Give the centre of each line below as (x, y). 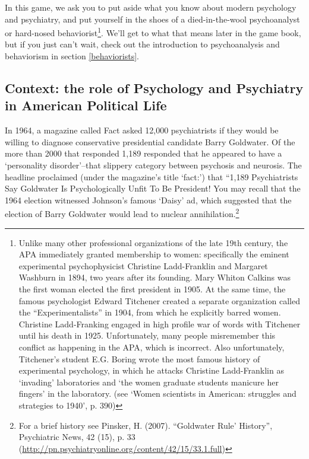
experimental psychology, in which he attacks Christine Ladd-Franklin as (151, 370)
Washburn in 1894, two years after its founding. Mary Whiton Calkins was (154, 277)
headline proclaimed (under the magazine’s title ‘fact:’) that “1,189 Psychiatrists (152, 176)
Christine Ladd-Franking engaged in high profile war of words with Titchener (160, 323)
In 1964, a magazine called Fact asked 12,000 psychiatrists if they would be (142, 130)
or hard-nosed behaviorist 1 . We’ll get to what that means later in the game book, (153, 32)
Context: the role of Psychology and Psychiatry (154, 88)
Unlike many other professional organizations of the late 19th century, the (153, 242)
